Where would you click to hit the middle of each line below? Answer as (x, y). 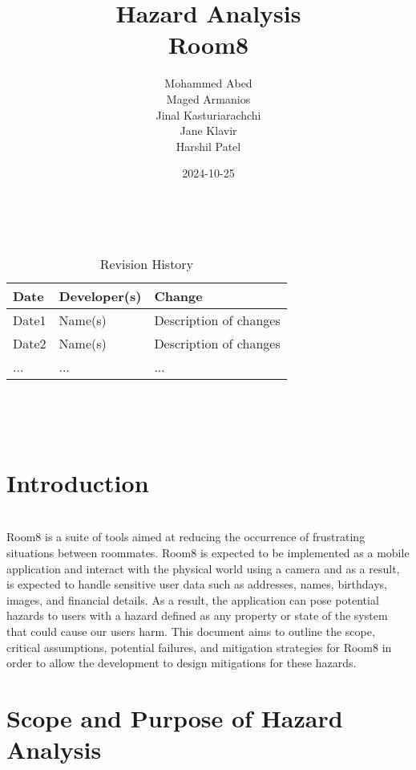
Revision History (147, 264)
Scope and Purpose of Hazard (175, 717)
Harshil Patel (208, 146)
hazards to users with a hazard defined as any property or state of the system (197, 615)
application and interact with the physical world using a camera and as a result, (203, 568)
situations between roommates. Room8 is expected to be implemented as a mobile (208, 552)
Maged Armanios (208, 98)
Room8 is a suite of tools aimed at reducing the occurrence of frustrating (186, 537)
